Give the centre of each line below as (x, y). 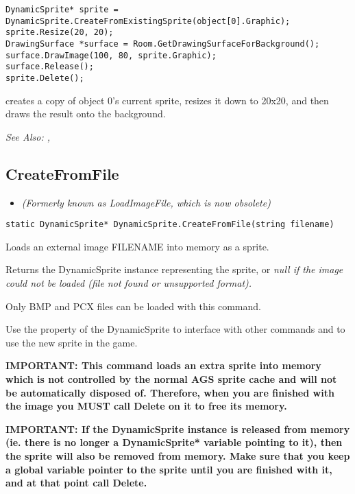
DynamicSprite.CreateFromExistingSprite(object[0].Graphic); (148, 21)
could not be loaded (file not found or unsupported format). (129, 283)
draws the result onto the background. (86, 114)
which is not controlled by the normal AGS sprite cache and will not (171, 378)
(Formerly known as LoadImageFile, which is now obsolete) (146, 202)
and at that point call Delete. (76, 483)
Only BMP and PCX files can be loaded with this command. (133, 306)
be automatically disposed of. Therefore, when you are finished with (170, 392)
